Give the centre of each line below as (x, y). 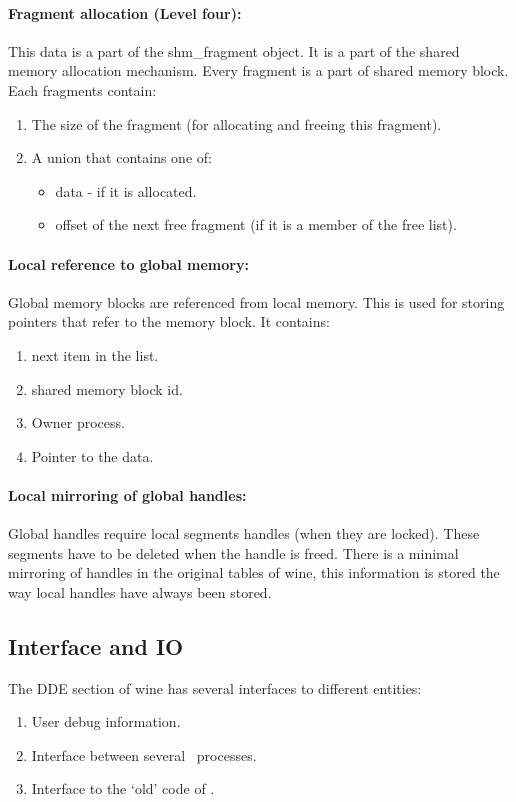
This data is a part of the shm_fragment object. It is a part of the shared (234, 50)
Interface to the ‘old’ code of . (123, 788)
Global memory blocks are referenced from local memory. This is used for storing (256, 301)
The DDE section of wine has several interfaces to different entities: (215, 687)
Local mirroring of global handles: (127, 494)
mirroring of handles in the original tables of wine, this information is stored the (254, 572)
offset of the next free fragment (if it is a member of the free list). (256, 224)
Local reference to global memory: (128, 263)
